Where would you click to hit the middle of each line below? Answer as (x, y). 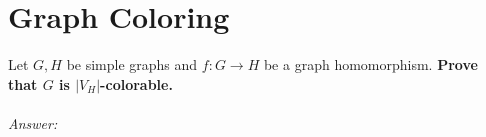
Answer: (33, 122)
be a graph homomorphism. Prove (370, 64)
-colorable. (136, 83)
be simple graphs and (132, 64)
